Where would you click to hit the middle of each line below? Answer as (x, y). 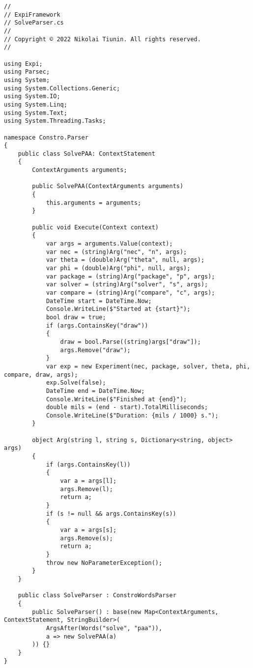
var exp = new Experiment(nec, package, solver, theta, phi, (148, 366)
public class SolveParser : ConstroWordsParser (97, 596)
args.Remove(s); (86, 538)
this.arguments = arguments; (94, 203)
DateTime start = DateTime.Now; (99, 301)
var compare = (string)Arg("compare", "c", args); (130, 292)
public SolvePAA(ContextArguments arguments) (108, 186)
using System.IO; (32, 97)
